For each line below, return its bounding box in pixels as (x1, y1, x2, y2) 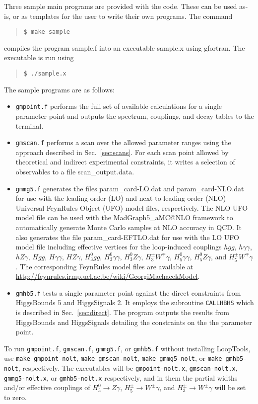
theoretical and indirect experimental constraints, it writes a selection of (15, 157, 235, 167)
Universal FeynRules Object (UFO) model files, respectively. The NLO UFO (15, 202, 248, 213)
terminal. (15, 120, 44, 131)
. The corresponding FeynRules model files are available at (15, 261, 193, 271)
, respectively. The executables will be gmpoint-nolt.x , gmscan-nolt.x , (18, 363, 238, 373)
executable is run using (4, 52, 74, 63)
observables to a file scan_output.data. (15, 166, 134, 176)
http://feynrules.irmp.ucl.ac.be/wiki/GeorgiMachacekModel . (15, 271, 200, 281)
